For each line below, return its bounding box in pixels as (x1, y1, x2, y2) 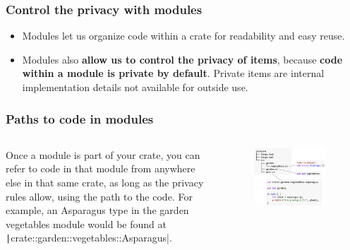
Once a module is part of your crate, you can (6, 147, 200, 162)
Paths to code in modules (6, 109, 154, 127)
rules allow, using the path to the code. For (6, 189, 193, 203)
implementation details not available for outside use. (22, 80, 248, 94)
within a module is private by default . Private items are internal (22, 66, 325, 81)
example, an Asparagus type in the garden (6, 203, 189, 218)
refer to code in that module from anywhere (6, 161, 195, 176)
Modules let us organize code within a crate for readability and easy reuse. (22, 28, 345, 43)
